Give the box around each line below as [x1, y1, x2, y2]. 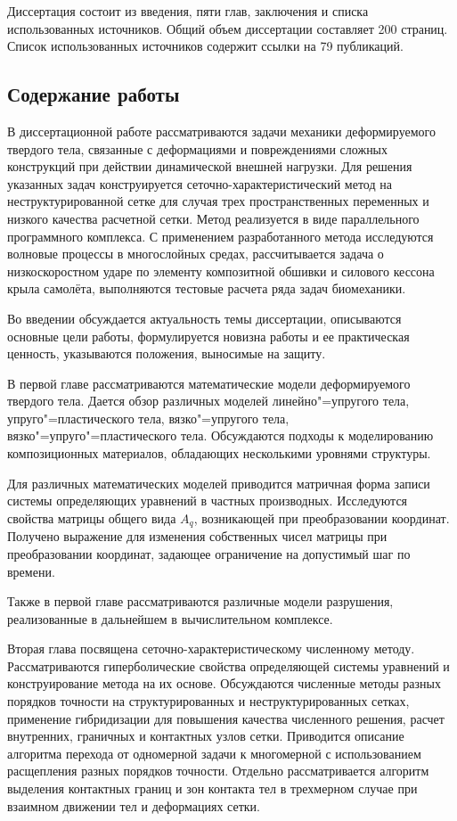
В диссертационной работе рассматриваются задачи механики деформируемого [7, 121, 436, 140]
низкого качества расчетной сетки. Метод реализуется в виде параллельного [7, 209, 420, 227]
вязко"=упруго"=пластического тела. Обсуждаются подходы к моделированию [7, 426, 434, 445]
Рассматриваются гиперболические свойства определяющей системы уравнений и [7, 656, 450, 675]
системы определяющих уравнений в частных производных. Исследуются [7, 491, 408, 510]
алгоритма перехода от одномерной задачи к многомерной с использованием [7, 743, 421, 762]
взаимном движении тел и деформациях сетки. [7, 796, 260, 815]
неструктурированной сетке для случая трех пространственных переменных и [7, 192, 429, 210]
